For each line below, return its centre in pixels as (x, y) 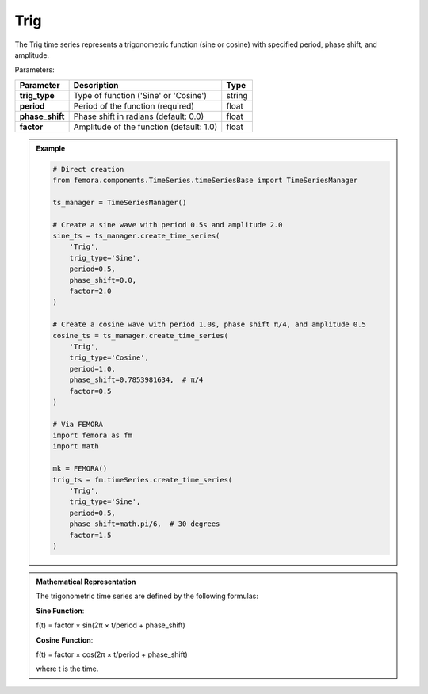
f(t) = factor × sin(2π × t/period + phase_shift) (111, 625)
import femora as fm (92, 435)
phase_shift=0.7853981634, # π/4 (136, 380)
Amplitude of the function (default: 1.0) (145, 127)
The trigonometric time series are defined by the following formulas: (147, 596)
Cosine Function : (65, 640)
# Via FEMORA (78, 424)
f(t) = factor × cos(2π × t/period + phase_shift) (112, 654)
